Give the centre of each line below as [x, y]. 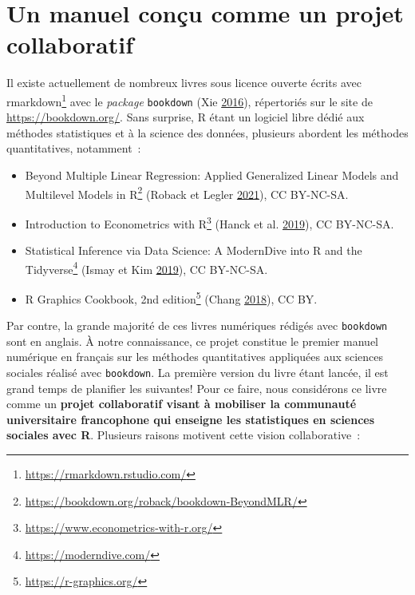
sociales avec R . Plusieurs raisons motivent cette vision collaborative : [184, 435]
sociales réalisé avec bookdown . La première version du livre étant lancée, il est [198, 373]
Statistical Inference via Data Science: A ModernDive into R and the [194, 250]
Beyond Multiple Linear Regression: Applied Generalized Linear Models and [212, 175]
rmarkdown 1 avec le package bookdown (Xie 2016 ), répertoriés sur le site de [190, 100]
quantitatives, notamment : [74, 148]
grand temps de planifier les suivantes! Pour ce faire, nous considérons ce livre [197, 388]
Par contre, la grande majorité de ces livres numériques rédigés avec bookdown [197, 325]
